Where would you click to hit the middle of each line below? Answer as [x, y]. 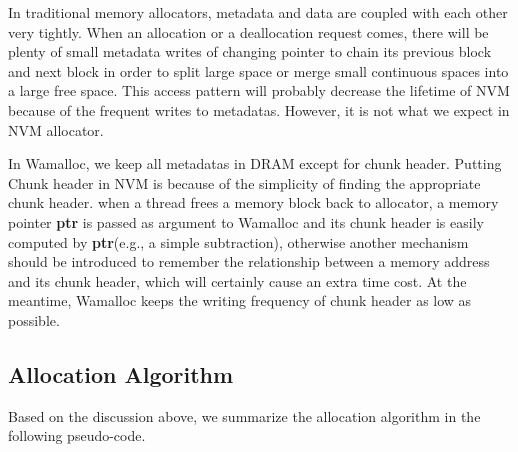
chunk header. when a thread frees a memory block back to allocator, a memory [253, 202]
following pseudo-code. [77, 435]
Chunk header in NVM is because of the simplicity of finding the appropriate [244, 182]
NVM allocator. [56, 129]
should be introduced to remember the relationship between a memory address [249, 261]
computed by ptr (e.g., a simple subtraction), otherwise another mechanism [238, 241]
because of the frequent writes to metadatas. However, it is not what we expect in [259, 109]
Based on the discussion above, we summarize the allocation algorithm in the [244, 415]
